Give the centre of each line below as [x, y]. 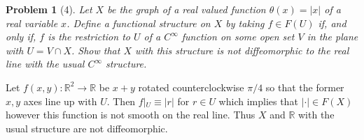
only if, [21, 37]
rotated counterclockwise [191, 87]
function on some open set [238, 37]
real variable [32, 23]
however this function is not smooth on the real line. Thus [131, 115]
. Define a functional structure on [139, 23]
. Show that [96, 50]
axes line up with [60, 101]
